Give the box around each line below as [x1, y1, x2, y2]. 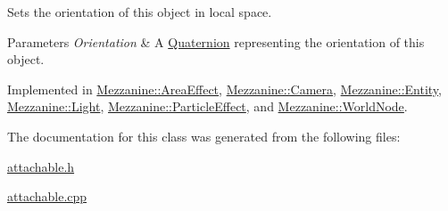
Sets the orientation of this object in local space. [7, 3, 272, 20]
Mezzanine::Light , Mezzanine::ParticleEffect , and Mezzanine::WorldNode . [7, 97, 408, 116]
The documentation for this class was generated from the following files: [7, 126, 401, 145]
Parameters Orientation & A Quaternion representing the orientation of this [7, 32, 425, 51]
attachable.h [7, 157, 75, 175]
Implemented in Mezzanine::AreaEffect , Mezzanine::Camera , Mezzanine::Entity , [7, 79, 443, 98]
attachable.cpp [7, 187, 87, 206]
